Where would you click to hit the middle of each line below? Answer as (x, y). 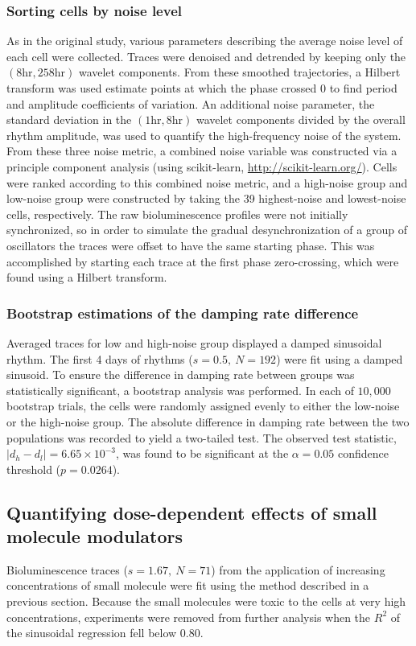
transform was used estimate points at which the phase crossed (162, 88)
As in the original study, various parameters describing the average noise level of (205, 41)
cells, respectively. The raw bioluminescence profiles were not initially (177, 214)
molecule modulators (95, 536)
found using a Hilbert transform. (87, 277)
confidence (363, 453)
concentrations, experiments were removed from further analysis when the (189, 617)
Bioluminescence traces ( (67, 569)
